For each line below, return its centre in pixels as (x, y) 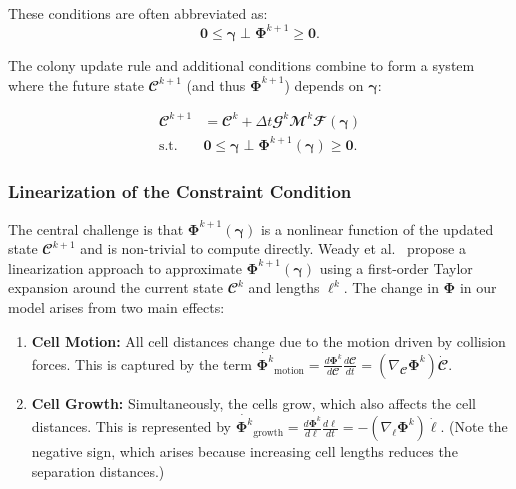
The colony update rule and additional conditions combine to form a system (241, 65)
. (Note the (474, 426)
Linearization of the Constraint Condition (180, 191)
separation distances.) (98, 470)
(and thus (216, 84)
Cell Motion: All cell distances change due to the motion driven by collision (268, 340)
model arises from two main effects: (116, 306)
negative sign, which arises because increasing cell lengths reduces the (244, 451)
